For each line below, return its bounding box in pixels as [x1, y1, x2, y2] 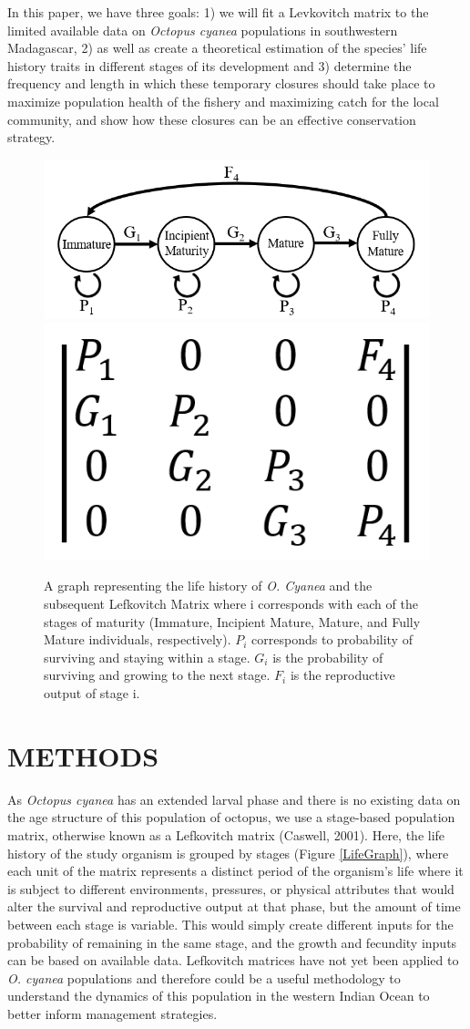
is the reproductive [290, 665, 395, 684]
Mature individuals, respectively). [44, 630, 231, 649]
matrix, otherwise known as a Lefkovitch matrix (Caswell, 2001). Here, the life [7, 825, 445, 844]
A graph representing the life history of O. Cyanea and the [44, 576, 373, 595]
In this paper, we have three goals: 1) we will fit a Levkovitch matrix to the [7, 3, 429, 21]
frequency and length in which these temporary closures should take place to [7, 74, 435, 93]
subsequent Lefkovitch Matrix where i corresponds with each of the [44, 594, 418, 613]
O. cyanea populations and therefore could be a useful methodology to [7, 968, 401, 987]
